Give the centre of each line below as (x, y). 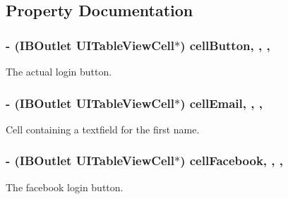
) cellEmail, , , (221, 103)
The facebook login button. (65, 187)
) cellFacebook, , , (232, 161)
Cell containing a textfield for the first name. (103, 129)
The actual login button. (59, 71)
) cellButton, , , (225, 45)
